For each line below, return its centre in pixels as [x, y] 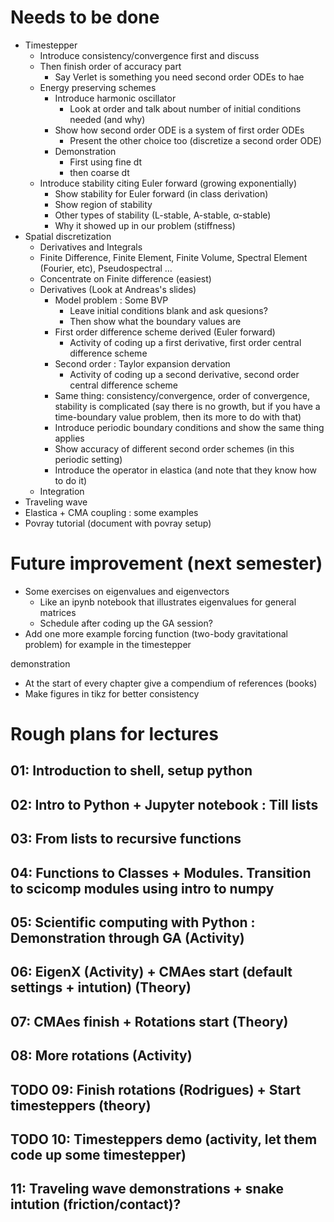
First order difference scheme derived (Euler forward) [165, 332]
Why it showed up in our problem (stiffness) [145, 225]
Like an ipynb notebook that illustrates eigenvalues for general [168, 602]
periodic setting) [88, 459]
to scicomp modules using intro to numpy [142, 888]
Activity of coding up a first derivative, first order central [185, 342]
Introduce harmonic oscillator [115, 98]
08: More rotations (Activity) [101, 1056]
